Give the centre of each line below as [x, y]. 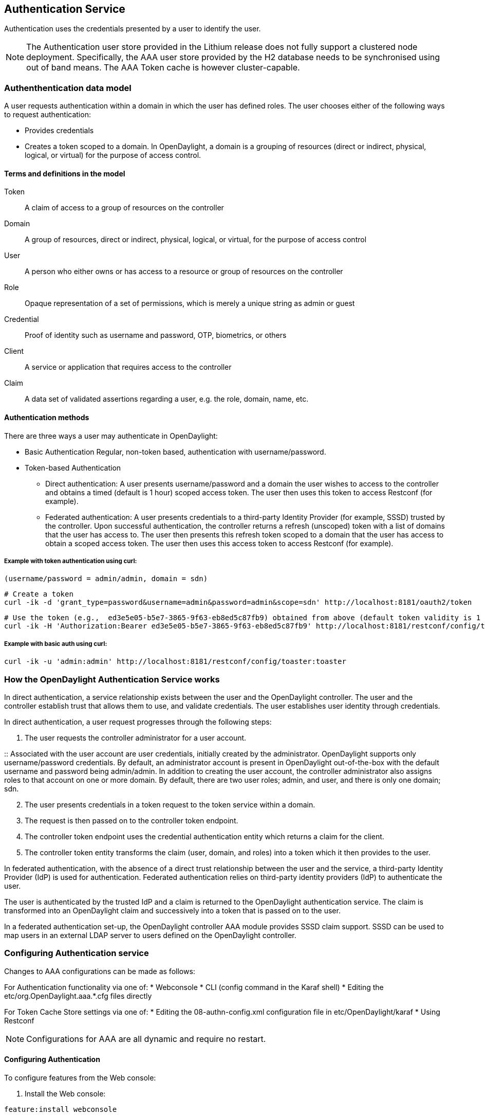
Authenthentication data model [68, 88]
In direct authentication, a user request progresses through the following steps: [138, 722]
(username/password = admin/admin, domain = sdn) [106, 579]
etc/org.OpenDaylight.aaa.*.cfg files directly [78, 996]
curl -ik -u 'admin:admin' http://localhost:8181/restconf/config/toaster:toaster [175, 662]
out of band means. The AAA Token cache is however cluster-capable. [163, 68]
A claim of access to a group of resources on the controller [124, 208]
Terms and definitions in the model [65, 173]
